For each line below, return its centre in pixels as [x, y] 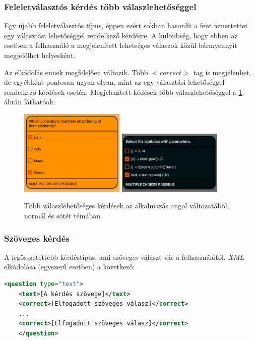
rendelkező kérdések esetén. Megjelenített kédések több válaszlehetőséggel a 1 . [124, 92]
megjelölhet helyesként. [40, 55]
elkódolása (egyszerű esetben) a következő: [70, 267]
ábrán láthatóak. [30, 102]
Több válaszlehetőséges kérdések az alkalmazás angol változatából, [127, 206]
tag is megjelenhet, [222, 72]
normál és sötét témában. [63, 216]
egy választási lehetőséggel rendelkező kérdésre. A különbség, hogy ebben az [121, 35]
